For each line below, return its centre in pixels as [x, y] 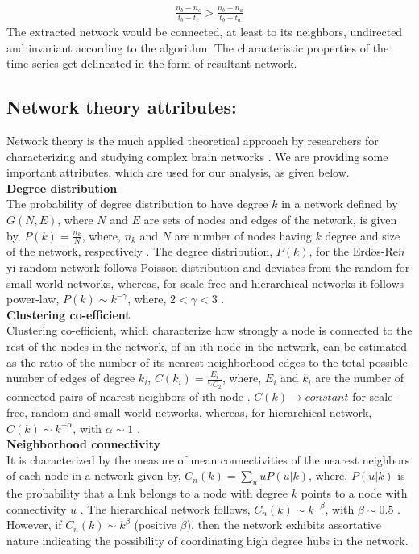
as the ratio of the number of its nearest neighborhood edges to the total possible [207, 362]
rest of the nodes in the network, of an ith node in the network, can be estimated [207, 346]
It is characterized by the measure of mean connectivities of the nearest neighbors [208, 459]
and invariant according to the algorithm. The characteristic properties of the [198, 47]
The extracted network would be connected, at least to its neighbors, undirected [205, 31]
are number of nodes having [243, 235]
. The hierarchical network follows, [165, 508]
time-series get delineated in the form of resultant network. [152, 63]
